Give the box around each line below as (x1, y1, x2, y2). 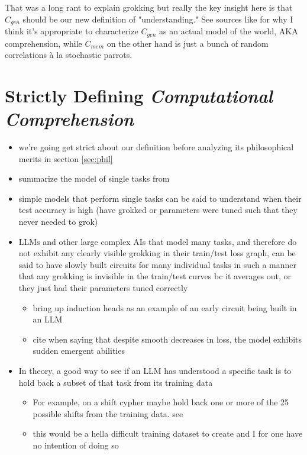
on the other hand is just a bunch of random (106, 37, 269, 49)
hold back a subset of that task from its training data (18, 376, 213, 388)
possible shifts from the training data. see (33, 407, 183, 419)
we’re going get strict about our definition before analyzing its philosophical (18, 141, 294, 153)
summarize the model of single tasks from (18, 172, 170, 185)
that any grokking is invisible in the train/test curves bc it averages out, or (18, 270, 292, 282)
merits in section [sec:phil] (18, 152, 113, 164)
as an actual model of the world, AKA (159, 25, 298, 37)
